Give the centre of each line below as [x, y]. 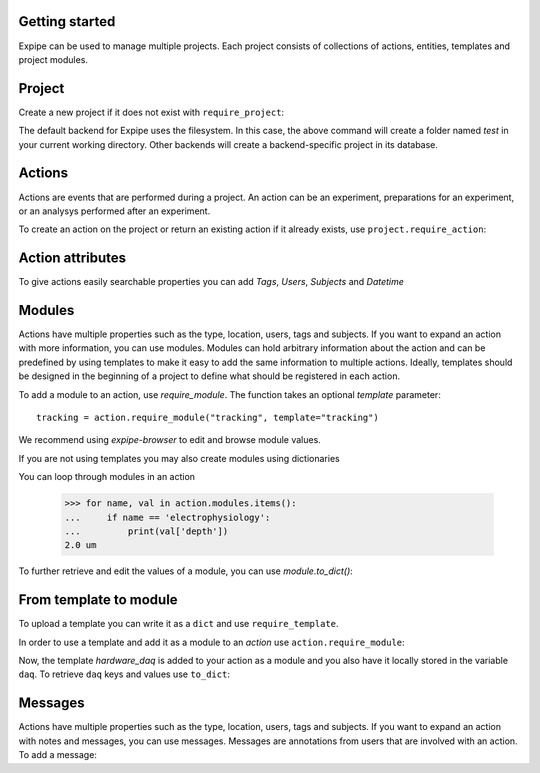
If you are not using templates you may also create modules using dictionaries [179, 458]
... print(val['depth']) [146, 531]
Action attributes [72, 258]
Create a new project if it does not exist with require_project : [151, 112]
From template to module [98, 600]
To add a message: [57, 755]
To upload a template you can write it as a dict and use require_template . [178, 624]
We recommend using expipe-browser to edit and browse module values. [170, 440]
